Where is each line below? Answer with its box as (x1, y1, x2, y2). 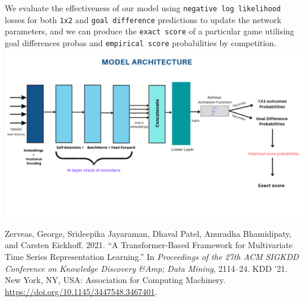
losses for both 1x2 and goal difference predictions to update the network (5, 13, 281, 25)
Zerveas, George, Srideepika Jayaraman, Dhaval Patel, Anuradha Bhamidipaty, (5, 227, 292, 239)
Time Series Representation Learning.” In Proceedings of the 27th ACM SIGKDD (5, 250, 299, 262)
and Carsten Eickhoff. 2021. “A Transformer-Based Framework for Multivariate (5, 239, 293, 251)
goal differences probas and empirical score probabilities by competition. (5, 36, 277, 49)
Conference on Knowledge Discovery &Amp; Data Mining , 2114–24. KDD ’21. (5, 262, 288, 274)
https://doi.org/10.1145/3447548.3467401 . (5, 285, 158, 297)
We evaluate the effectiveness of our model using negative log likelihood (5, 2, 281, 14)
